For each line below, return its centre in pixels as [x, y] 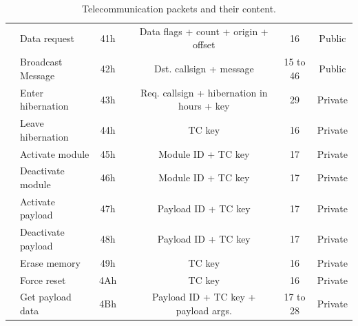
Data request [47, 38]
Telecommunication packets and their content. [179, 8]
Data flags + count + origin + [204, 31]
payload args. [204, 310]
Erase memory [50, 262]
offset [204, 44]
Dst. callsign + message [204, 69]
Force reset [43, 279]
